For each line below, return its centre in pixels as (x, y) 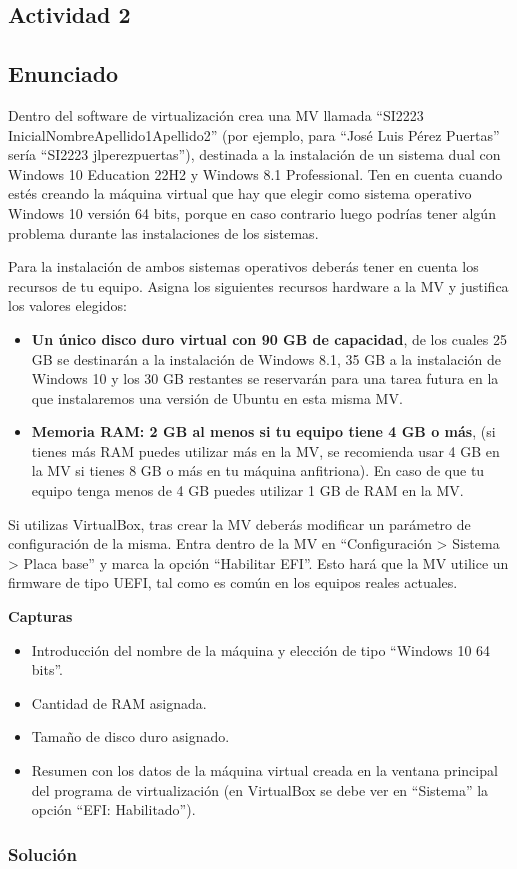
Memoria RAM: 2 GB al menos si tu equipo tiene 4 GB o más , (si (263, 431)
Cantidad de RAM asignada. (119, 702)
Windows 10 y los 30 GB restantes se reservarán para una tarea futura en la (265, 378)
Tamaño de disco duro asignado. (130, 736)
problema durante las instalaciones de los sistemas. (163, 232)
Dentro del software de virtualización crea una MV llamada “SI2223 (216, 114)
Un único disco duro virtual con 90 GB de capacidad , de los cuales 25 (269, 338)
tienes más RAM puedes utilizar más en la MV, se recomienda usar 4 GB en (265, 450)
